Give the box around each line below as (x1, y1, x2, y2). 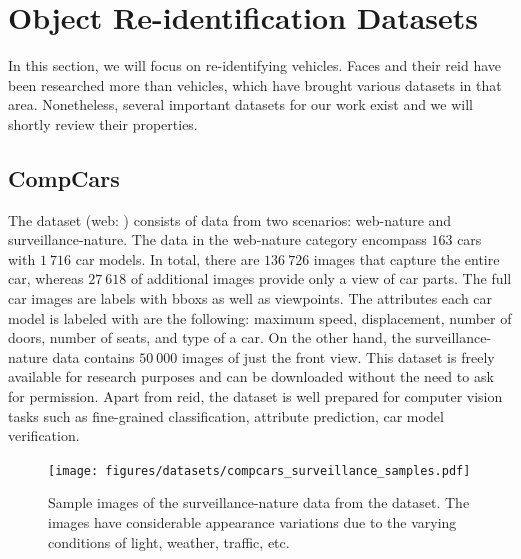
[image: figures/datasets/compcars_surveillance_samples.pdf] (48, 463, 471, 478)
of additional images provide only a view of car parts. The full (131, 268, 512, 289)
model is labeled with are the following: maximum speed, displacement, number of (8, 307, 512, 328)
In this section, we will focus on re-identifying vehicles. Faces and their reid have (8, 55, 502, 76)
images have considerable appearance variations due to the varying (48, 512, 457, 533)
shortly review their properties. (8, 113, 198, 134)
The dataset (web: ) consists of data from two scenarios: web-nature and (8, 209, 452, 230)
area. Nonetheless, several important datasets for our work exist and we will (8, 94, 473, 115)
